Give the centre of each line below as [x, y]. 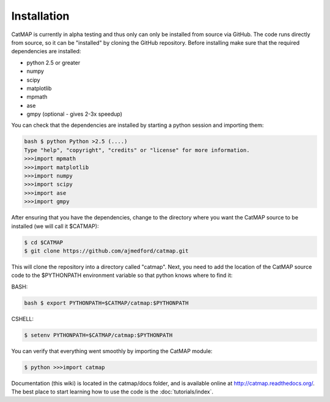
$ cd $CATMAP [44, 242]
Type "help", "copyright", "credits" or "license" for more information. [137, 150]
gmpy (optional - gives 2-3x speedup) [74, 114]
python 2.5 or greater [53, 63]
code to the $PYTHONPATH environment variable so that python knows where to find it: [122, 275]
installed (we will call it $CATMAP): [55, 226]
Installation [40, 16]
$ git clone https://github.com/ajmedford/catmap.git [106, 251]
